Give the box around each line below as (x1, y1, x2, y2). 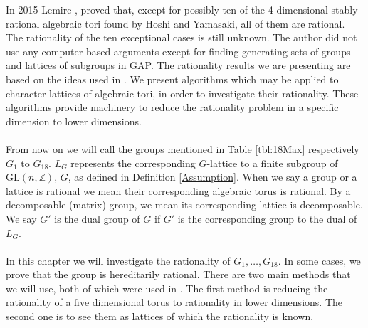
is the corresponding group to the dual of (177, 211, 357, 226)
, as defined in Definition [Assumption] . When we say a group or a (68, 169, 357, 184)
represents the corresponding (70, 155, 196, 170)
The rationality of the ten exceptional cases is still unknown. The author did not (6, 30, 357, 45)
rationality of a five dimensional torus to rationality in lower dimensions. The (6, 295, 342, 310)
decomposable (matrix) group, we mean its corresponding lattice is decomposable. (6, 197, 363, 212)
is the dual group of (54, 211, 140, 226)
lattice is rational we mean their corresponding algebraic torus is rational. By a (6, 183, 351, 198)
